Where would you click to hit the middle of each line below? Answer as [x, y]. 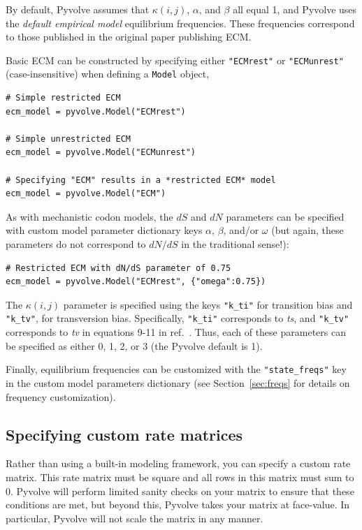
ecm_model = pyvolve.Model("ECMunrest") [101, 153]
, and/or [241, 230]
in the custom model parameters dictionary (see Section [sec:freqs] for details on [178, 382]
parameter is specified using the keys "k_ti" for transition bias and [208, 304]
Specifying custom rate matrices [124, 434]
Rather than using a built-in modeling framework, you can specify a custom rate [178, 463]
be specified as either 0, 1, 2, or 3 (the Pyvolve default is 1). [134, 345]
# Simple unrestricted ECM [68, 139]
